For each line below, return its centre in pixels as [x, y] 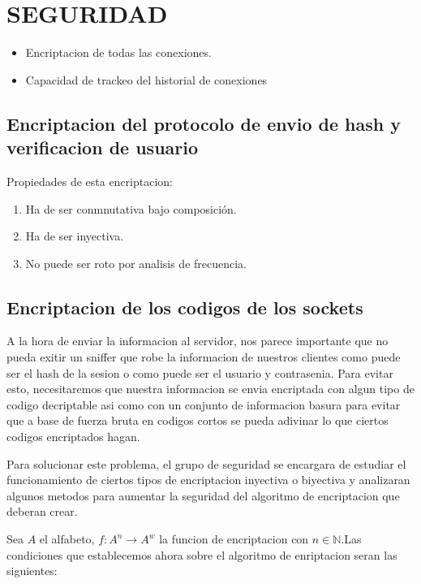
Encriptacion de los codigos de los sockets [185, 307]
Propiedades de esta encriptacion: [90, 181]
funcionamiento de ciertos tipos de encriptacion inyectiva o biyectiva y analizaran [208, 480]
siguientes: [32, 571]
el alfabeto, [67, 539]
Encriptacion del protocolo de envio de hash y [204, 123]
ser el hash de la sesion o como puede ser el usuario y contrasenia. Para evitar [200, 372]
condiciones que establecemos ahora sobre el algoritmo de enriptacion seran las [202, 554]
